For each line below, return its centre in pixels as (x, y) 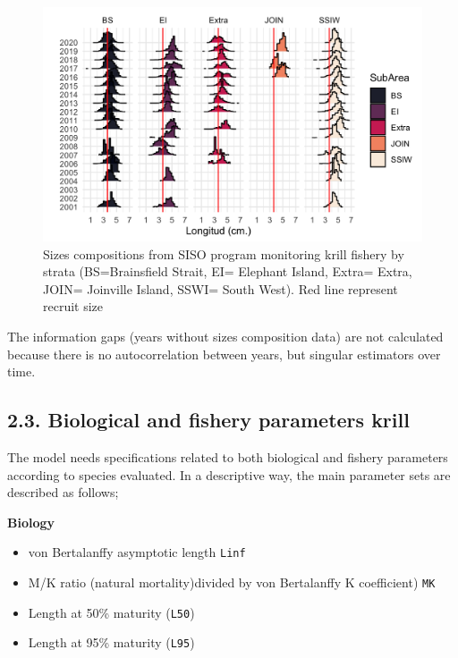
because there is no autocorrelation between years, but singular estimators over (224, 354)
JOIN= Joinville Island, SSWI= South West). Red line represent (221, 288)
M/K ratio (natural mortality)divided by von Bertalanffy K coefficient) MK (232, 582)
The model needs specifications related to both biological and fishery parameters (228, 457)
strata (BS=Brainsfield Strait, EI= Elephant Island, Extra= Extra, (228, 271)
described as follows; (63, 492)
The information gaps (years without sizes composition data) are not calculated (225, 337)
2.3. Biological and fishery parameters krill (208, 420)
